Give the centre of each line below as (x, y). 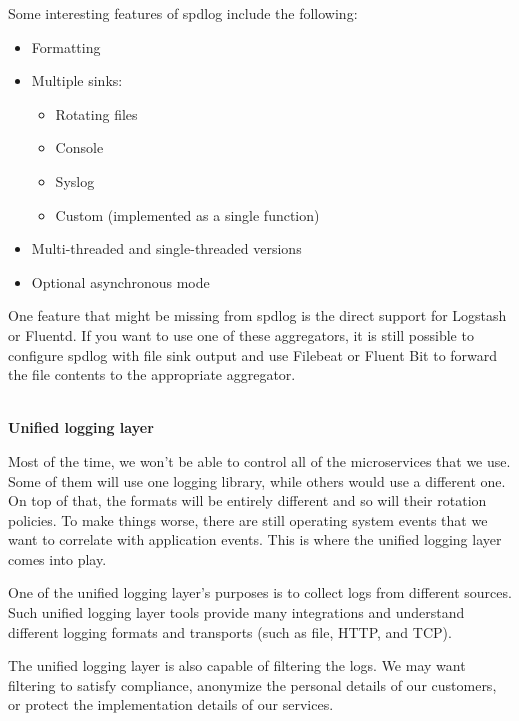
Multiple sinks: (77, 80)
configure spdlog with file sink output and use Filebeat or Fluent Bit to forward (253, 354)
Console (79, 147)
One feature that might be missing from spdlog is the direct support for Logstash (257, 315)
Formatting (66, 46)
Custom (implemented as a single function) (187, 214)
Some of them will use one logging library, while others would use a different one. (257, 480)
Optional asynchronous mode (120, 281)
